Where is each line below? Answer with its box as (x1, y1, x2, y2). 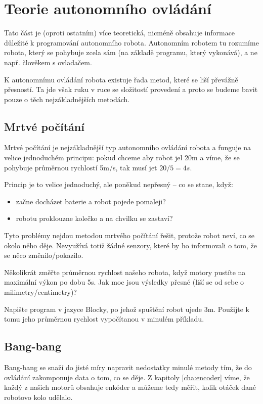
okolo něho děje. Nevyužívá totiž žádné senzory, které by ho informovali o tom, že (4, 240, 257, 250)
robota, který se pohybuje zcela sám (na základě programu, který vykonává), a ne (4, 47, 257, 58)
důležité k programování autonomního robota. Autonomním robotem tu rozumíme (4, 37, 259, 48)
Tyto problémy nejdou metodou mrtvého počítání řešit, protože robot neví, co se (4, 230, 255, 241)
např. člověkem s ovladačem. (4, 57, 92, 67)
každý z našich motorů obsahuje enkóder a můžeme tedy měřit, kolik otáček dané (4, 382, 256, 392)
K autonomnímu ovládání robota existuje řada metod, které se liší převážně (4, 74, 238, 84)
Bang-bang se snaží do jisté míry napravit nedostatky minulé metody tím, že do (4, 362, 252, 372)
